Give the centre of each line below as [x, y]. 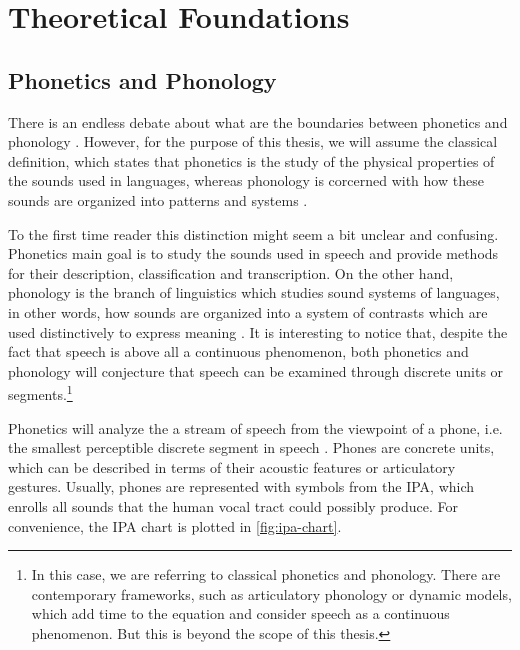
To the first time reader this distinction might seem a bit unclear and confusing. [253, 233]
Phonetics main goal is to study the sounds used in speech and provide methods [253, 253]
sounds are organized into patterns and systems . [158, 199]
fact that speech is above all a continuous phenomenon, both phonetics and [238, 351]
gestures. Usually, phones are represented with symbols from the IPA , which [241, 486]
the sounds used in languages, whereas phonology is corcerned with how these [246, 180]
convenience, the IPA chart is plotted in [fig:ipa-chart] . [175, 525]
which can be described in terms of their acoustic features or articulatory [232, 466]
